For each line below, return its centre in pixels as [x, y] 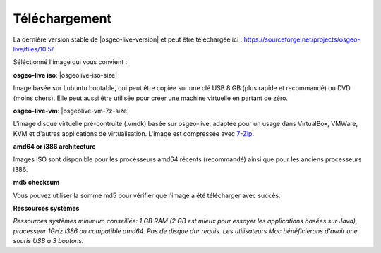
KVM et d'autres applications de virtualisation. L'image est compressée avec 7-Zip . [133, 133]
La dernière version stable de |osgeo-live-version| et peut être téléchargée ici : [128, 39]
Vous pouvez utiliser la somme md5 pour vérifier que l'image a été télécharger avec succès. [147, 195]
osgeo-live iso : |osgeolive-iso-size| [65, 75]
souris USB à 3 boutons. [48, 241]
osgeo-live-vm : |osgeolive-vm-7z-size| [71, 111]
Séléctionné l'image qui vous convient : [70, 62]
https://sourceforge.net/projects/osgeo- [302, 39]
